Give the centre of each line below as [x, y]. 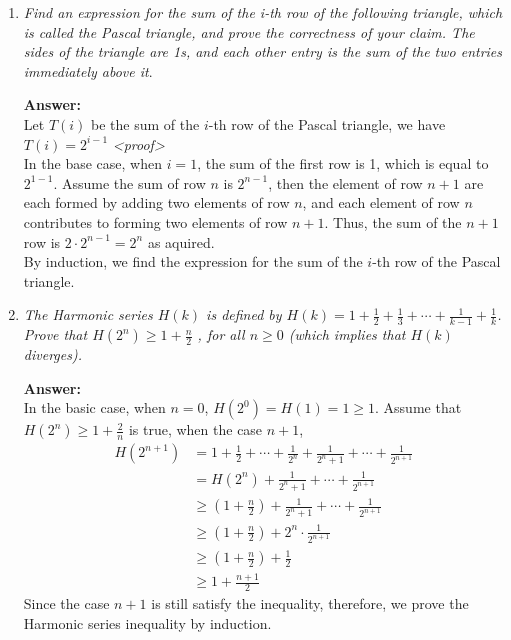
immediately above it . [88, 70]
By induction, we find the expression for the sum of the [193, 261]
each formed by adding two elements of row [156, 202]
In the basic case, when [94, 407]
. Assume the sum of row [129, 182]
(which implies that [347, 334]
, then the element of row [345, 182]
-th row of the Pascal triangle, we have [327, 123]
